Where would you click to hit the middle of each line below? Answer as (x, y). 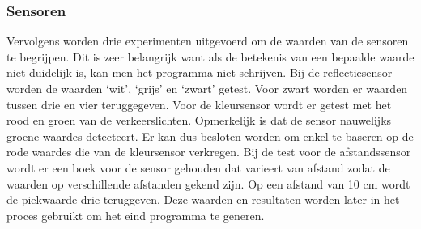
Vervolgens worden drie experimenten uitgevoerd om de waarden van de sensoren (208, 41)
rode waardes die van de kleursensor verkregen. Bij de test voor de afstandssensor (209, 152)
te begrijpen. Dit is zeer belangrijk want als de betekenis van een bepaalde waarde (210, 56)
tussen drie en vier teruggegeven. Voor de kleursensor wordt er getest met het (199, 104)
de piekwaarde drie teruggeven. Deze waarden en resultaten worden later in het (203, 199)
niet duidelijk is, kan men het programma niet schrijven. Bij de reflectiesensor (200, 72)
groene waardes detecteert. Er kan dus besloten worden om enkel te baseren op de (210, 136)
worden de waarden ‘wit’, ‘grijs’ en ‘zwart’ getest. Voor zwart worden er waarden (207, 88)
